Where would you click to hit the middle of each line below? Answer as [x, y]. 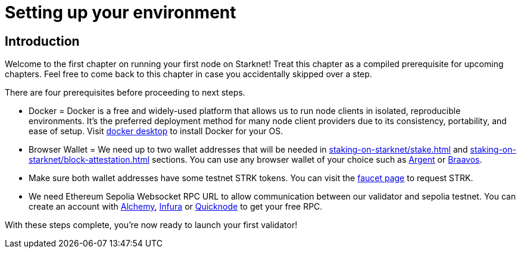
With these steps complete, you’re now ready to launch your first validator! [151, 225]
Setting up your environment [121, 12]
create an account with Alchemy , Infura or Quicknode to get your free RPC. [176, 207]
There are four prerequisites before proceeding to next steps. [125, 93]
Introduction [42, 41]
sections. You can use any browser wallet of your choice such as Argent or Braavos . [317, 160]
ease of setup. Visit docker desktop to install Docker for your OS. [156, 131]
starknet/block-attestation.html [89, 160]
